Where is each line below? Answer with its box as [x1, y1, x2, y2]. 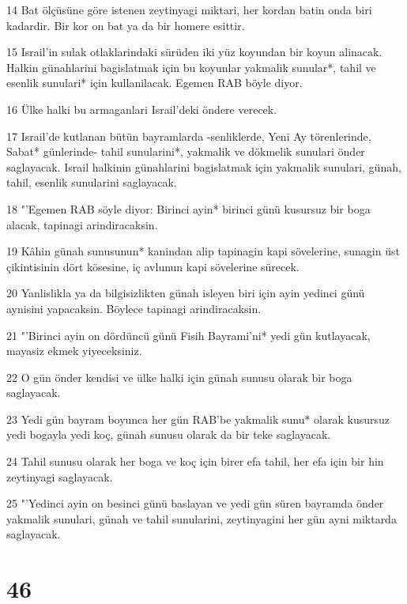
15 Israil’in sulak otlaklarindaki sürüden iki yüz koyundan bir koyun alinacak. [6, 43, 383, 60]
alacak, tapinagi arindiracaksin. [6, 216, 158, 232]
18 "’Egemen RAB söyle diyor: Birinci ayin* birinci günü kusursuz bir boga [6, 200, 371, 217]
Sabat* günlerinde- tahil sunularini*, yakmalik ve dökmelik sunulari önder [6, 143, 365, 160]
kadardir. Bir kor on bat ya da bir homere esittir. [6, 17, 245, 33]
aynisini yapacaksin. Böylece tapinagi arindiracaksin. [6, 300, 262, 316]
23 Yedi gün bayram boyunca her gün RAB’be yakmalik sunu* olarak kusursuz [6, 410, 390, 427]
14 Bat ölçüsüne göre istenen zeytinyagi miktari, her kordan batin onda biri [6, 2, 372, 17]
